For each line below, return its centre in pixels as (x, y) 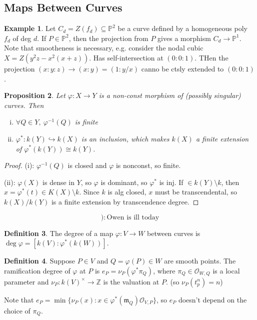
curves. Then (24, 105)
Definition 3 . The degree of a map (59, 233)
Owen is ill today (133, 217)
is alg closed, (127, 192)
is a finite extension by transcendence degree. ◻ (125, 201)
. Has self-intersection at (126, 57)
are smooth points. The (200, 261)
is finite (86, 122)
